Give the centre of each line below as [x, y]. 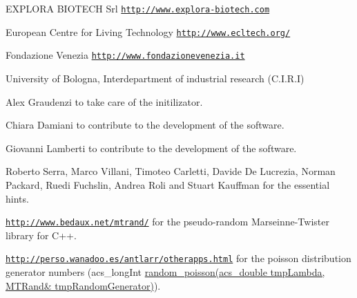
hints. [17, 198]
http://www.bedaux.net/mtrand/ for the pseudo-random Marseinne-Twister [167, 222]
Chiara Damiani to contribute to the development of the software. [145, 125]
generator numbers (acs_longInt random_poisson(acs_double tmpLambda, [165, 272]
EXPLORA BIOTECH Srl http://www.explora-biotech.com [138, 8]
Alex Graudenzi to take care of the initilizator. [104, 101]
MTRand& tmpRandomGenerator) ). [83, 285]
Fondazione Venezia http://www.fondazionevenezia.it [125, 55]
